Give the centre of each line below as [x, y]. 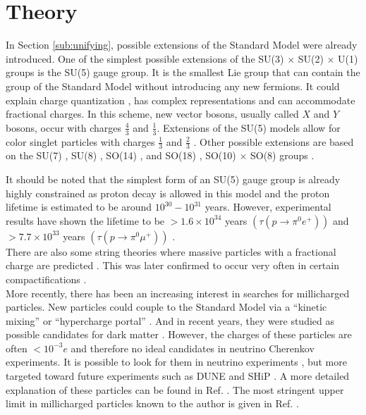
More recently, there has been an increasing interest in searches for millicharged [178, 293]
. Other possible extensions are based [274, 141]
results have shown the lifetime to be [85, 220]
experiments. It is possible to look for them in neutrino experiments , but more [176, 362]
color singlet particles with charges [80, 141]
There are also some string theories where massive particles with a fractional [171, 251]
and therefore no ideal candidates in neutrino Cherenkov [193, 348]
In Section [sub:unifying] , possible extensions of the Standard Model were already [182, 45]
